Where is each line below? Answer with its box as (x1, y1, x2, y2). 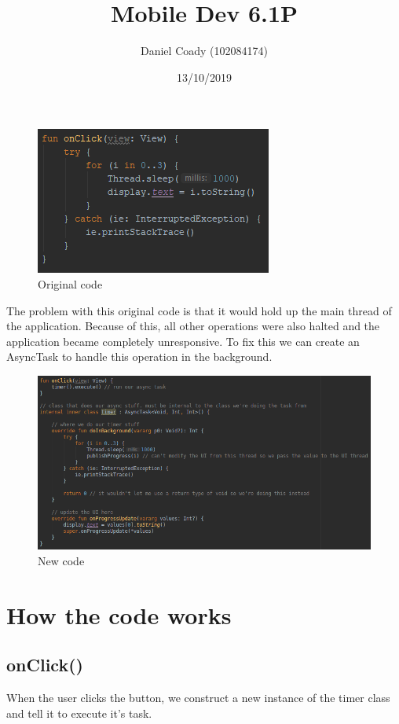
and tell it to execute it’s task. (6, 704, 152, 721)
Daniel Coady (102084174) (141, 42, 268, 59)
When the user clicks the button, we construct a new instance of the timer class (6, 689, 390, 706)
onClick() (6, 652, 83, 677)
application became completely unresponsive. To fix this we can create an (6, 333, 360, 349)
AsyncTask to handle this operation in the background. (6, 348, 273, 365)
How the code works (6, 598, 232, 630)
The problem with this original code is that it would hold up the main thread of (6, 302, 392, 318)
